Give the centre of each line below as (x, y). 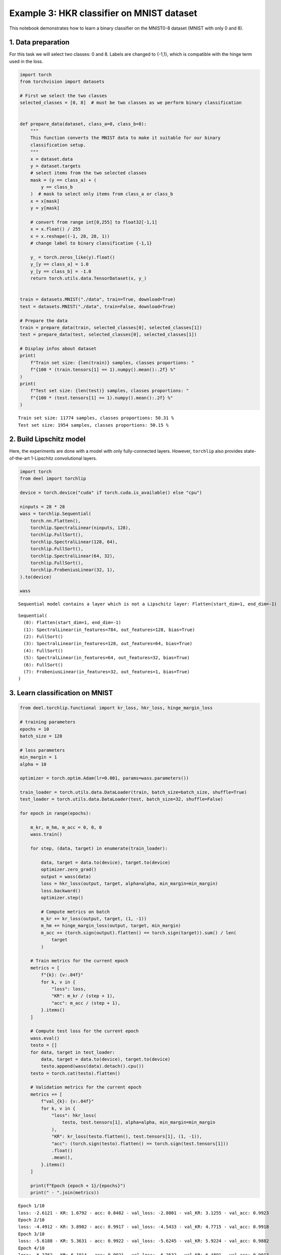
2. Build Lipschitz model (47, 439)
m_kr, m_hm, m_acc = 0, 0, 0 (66, 828)
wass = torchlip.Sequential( (56, 514)
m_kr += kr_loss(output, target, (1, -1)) (94, 919)
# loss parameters (42, 750)
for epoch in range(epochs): (56, 813)
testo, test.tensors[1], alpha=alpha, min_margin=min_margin (138, 1122)
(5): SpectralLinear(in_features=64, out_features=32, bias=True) (106, 658)
